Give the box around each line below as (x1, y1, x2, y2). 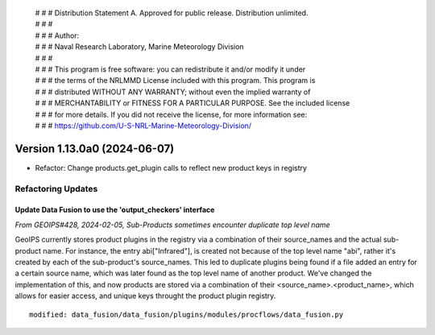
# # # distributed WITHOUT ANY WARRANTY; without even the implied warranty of (35, 87, 311, 97)
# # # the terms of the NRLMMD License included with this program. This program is (35, 76, 316, 85)
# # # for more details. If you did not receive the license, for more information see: (35, 110, 308, 119)
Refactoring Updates (14, 183, 98, 194)
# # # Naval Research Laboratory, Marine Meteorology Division (35, 42, 245, 52)
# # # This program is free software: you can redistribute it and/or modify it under (35, 64, 306, 74)
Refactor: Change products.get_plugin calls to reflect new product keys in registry (35, 163, 308, 172)
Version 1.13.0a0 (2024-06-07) (14, 142, 175, 155)
